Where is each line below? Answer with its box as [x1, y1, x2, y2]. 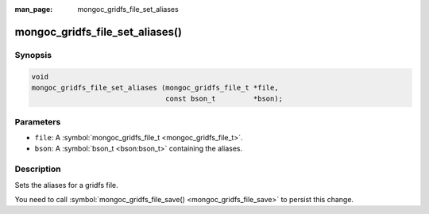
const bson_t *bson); [165, 94, 284, 103]
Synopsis [14, 49, 52, 60]
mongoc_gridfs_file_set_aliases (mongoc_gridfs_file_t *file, [31, 83, 279, 92]
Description [14, 163, 61, 174]
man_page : [14, 5, 53, 13]
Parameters [14, 116, 61, 127]
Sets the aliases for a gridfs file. [14, 180, 118, 189]
